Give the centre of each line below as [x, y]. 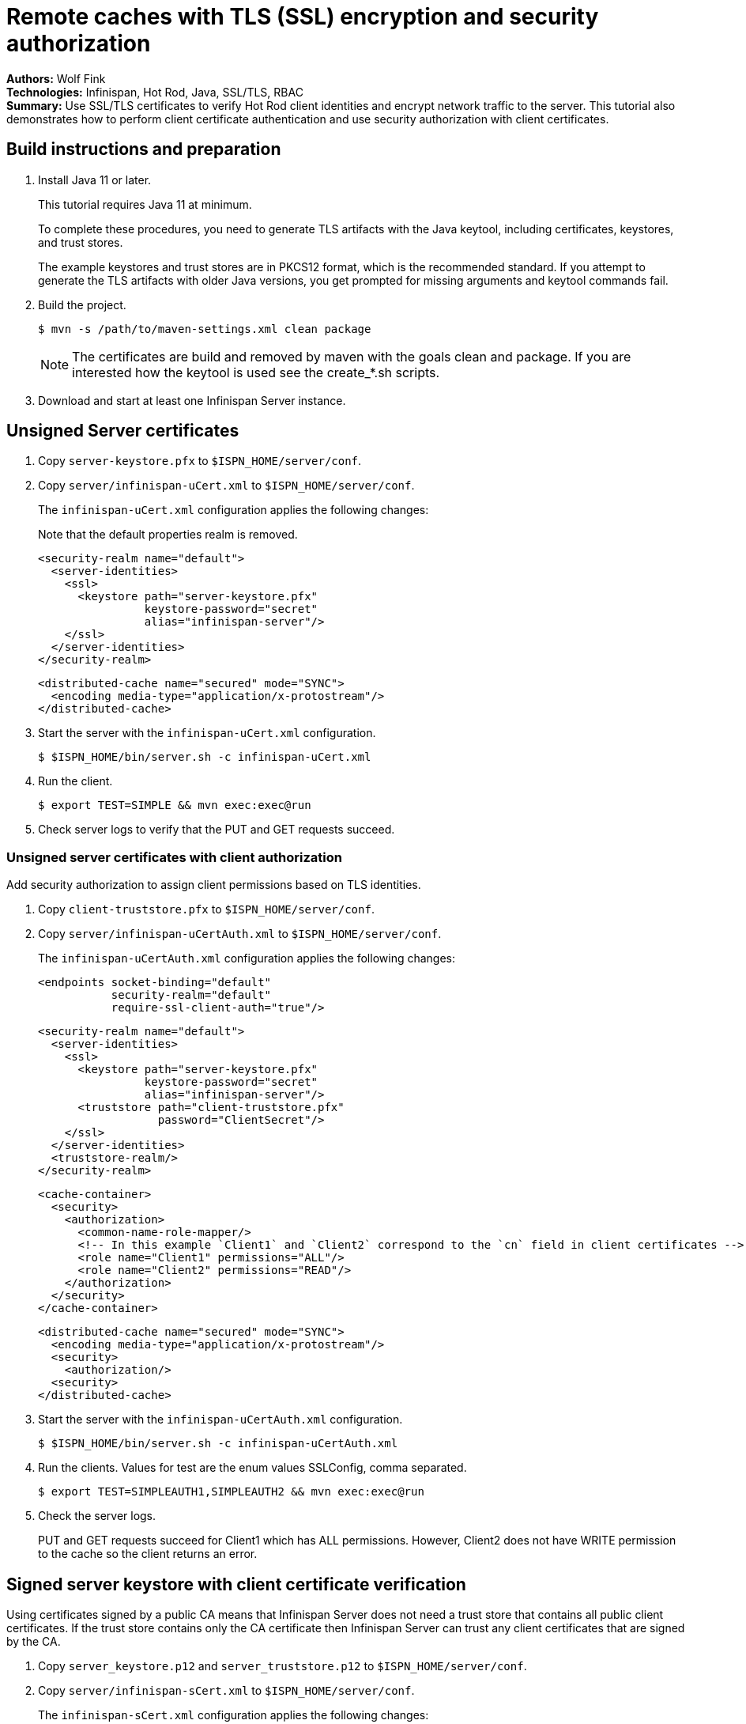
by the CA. [34, 1642]
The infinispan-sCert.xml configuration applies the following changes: [234, 1715]
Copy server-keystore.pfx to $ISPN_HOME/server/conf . [200, 461]
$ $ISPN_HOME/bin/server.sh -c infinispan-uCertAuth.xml [218, 1444]
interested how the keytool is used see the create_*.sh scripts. [256, 372]
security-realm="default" [191, 995]
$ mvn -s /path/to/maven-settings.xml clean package [205, 329]
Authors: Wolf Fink [56, 78]
